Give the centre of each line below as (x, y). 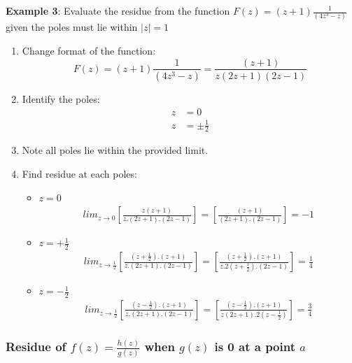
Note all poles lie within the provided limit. (115, 150)
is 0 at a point (255, 346)
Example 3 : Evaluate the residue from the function (118, 10)
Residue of (36, 346)
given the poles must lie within (72, 27)
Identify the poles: (61, 99)
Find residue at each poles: (79, 173)
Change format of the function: (89, 50)
